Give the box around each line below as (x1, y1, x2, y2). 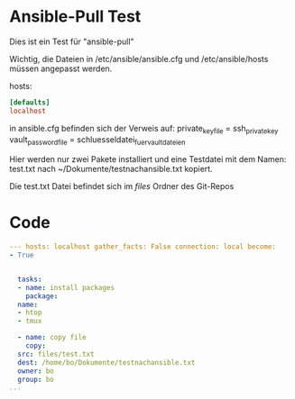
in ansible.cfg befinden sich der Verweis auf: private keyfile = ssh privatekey (9, 122, 279, 136)
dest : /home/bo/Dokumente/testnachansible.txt (17, 358, 196, 367)
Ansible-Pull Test (9, 6, 142, 27)
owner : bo (17, 367, 54, 376)
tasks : (17, 275, 42, 284)
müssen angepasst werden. (9, 63, 113, 74)
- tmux (17, 317, 42, 326)
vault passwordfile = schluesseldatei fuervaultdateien (9, 134, 186, 148)
